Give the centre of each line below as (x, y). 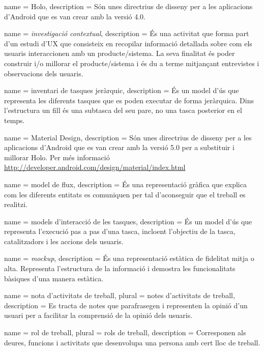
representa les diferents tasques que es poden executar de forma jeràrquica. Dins (129, 100)
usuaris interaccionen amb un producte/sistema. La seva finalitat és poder (120, 53)
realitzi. (16, 204)
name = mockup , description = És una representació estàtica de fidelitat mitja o (129, 258)
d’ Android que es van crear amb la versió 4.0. (75, 16)
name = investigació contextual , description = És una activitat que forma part (127, 33)
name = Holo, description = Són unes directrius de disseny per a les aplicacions (128, 6)
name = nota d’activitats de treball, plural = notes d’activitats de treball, (120, 295)
